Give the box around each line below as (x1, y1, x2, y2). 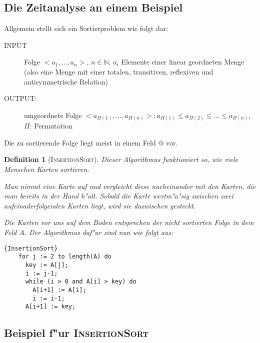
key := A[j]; (25, 261, 68, 268)
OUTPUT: (4, 93, 37, 103)
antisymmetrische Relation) (24, 76, 108, 86)
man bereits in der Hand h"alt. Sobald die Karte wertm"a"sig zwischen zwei (4, 190, 233, 201)
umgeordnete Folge (24, 109, 82, 120)
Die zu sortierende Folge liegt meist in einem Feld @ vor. (4, 137, 178, 147)
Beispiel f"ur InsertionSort (4, 325, 149, 340)
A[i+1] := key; (25, 303, 76, 310)
